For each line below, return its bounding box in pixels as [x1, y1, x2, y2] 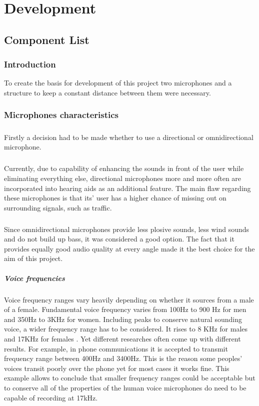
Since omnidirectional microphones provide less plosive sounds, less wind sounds [4, 223, 249, 234]
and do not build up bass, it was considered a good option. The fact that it [4, 233, 234, 244]
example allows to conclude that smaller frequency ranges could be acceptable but [4, 372, 255, 383]
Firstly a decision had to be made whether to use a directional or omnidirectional [4, 131, 253, 142]
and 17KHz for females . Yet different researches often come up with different [4, 333, 241, 343]
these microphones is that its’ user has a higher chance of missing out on [4, 192, 226, 203]
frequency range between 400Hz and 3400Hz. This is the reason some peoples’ [4, 353, 242, 363]
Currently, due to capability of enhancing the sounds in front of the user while [4, 163, 244, 173]
